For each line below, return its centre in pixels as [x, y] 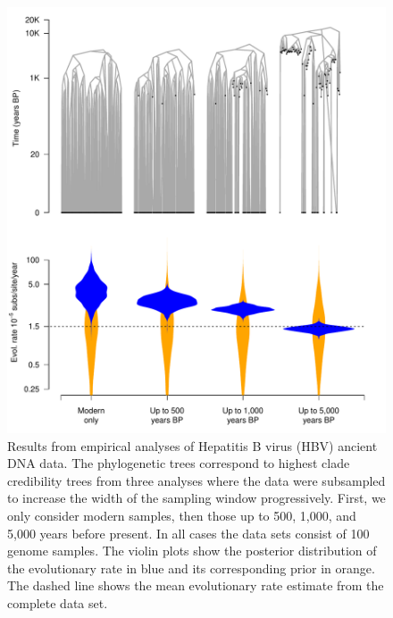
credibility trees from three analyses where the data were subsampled [196, 480]
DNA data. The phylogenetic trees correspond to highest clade [179, 463]
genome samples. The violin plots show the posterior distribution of [192, 551]
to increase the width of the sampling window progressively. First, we [196, 498]
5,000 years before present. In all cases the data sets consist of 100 [188, 533]
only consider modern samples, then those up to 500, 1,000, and [182, 516]
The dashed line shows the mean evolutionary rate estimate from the [196, 585]
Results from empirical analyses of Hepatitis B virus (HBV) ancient [192, 445]
